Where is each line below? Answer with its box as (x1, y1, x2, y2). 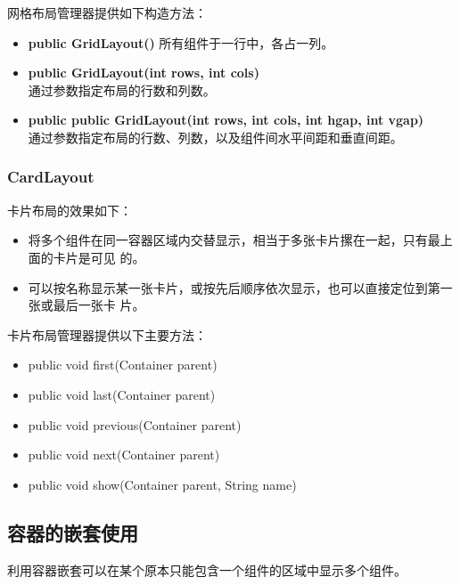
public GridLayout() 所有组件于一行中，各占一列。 (28, 33, 334, 52)
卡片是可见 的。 (53, 248, 145, 266)
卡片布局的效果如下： (7, 200, 132, 219)
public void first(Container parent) (28, 355, 218, 374)
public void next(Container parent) (28, 445, 220, 464)
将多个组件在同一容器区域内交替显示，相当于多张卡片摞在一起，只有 (28, 231, 428, 249)
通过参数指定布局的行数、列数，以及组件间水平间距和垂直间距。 (28, 127, 403, 146)
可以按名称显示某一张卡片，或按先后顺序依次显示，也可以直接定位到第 (28, 278, 440, 297)
